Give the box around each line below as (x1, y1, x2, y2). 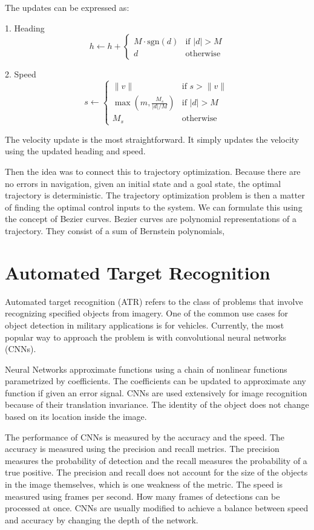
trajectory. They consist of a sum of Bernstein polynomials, (5, 224, 225, 237)
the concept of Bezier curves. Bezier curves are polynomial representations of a (5, 212, 296, 225)
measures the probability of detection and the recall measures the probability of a (5, 454, 307, 466)
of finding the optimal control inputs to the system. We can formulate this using (5, 200, 303, 213)
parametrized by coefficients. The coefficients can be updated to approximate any (5, 375, 307, 387)
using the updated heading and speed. (5, 145, 146, 157)
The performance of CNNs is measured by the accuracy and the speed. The (5, 430, 285, 443)
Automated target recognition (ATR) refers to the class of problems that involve (5, 295, 303, 307)
